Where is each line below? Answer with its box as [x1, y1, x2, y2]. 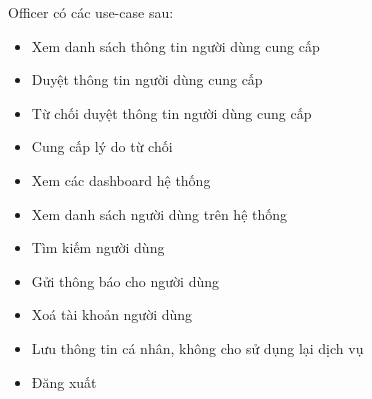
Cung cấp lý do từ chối [31, 136, 173, 157]
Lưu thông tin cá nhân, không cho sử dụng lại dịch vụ [31, 337, 364, 358]
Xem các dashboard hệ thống [31, 169, 211, 190]
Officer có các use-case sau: [8, 2, 174, 22]
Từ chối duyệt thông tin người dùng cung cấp [31, 102, 312, 123]
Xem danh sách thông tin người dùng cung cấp [31, 35, 320, 56]
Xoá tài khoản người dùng [31, 304, 193, 325]
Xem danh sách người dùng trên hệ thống [31, 203, 288, 224]
